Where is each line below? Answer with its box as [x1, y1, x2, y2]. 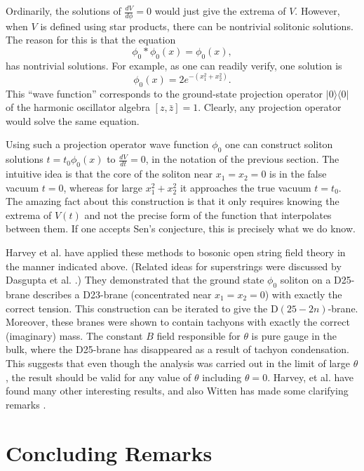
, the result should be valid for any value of [6, 369, 191, 384]
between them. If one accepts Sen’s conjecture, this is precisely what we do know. [6, 221, 356, 236]
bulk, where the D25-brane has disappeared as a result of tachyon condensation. [6, 342, 349, 357]
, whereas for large [63, 180, 143, 194]
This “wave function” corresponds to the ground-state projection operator [6, 86, 323, 100]
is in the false [269, 166, 327, 181]
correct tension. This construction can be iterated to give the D [6, 300, 278, 315]
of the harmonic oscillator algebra [6, 100, 150, 114]
